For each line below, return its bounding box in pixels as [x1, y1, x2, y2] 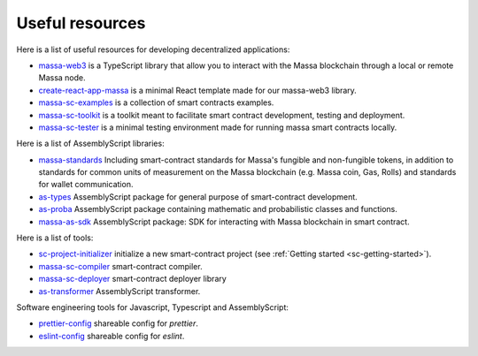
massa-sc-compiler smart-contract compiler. [38, 261, 203, 271]
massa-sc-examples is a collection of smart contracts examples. [38, 97, 274, 108]
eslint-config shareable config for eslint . [38, 330, 185, 341]
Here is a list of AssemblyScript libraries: [16, 138, 165, 149]
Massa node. [38, 72, 86, 83]
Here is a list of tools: [16, 232, 94, 243]
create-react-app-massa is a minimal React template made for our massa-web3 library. [38, 85, 358, 95]
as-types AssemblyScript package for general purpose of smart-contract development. [38, 191, 358, 202]
